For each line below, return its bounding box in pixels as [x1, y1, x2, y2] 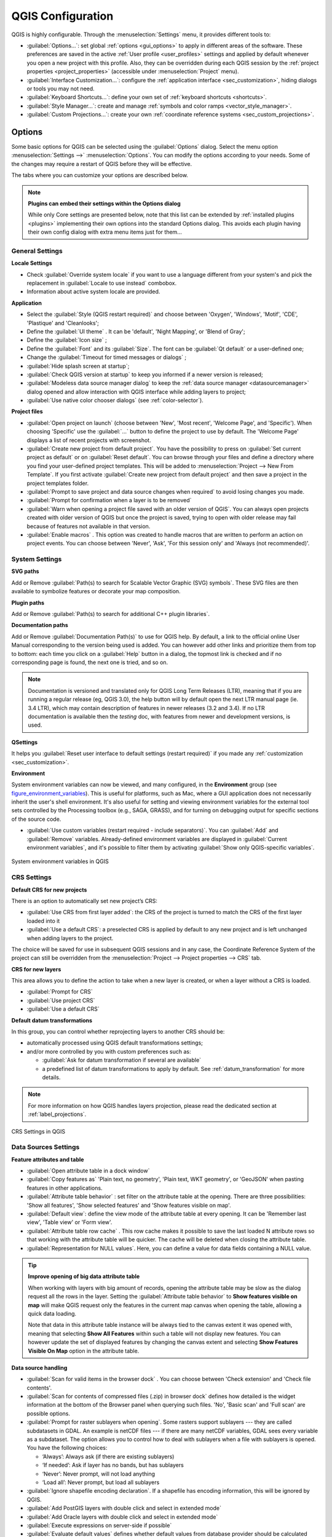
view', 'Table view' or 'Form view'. [26, 1219, 113, 1226]
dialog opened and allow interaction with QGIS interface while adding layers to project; [26, 388, 246, 395]
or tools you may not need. [26, 85, 95, 92]
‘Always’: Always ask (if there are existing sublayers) [42, 1453, 175, 1460]
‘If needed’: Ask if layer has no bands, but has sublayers [42, 1461, 184, 1469]
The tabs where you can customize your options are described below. [11, 172, 189, 179]
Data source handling [11, 1364, 68, 1371]
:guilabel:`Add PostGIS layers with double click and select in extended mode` [26, 1504, 221, 1512]
